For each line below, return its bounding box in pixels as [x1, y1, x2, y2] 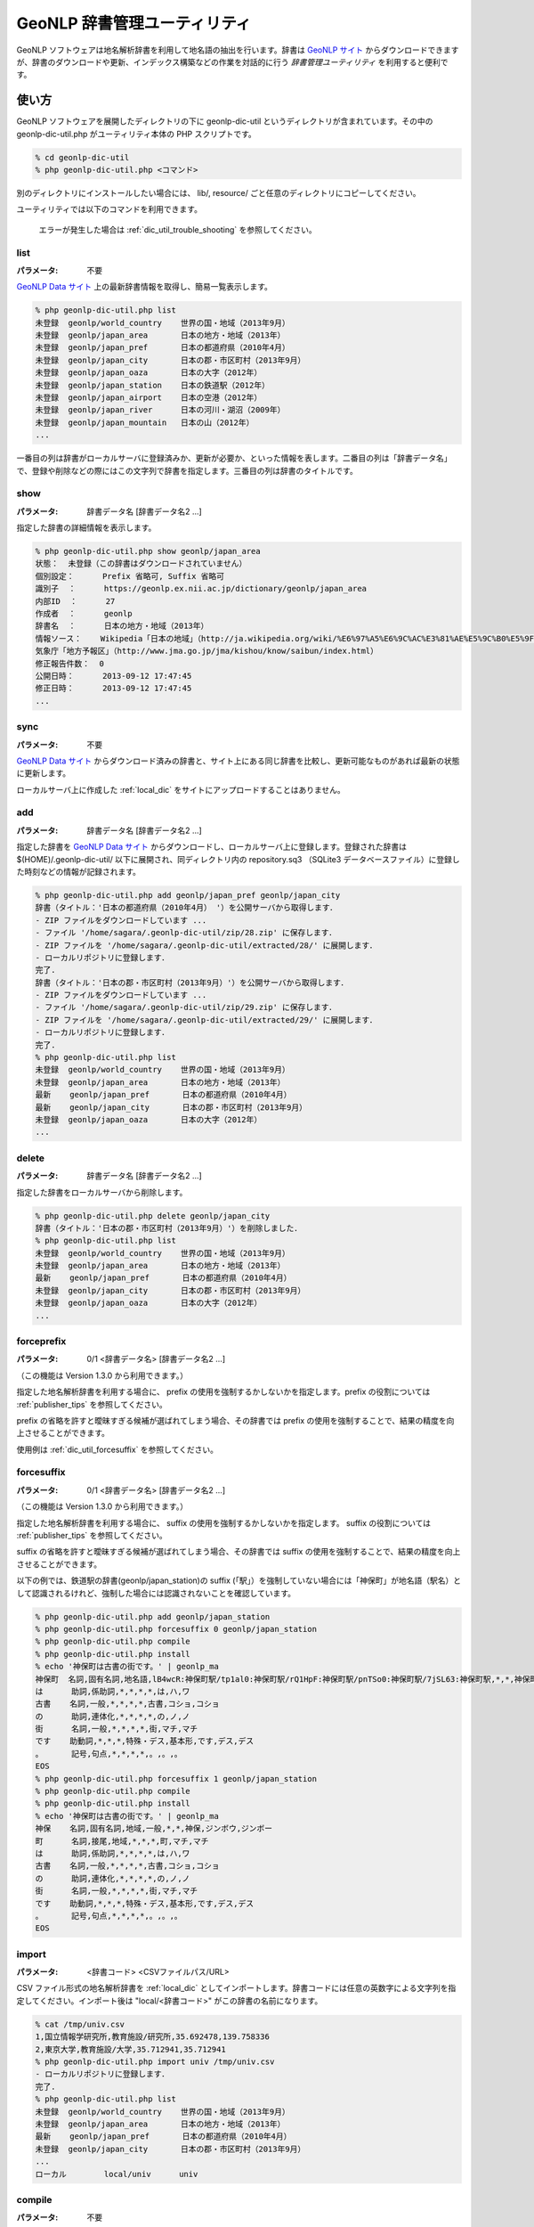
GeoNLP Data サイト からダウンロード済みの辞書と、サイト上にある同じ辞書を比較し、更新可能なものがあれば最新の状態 [16, 755, 460, 766]
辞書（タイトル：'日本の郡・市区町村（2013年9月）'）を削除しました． [35, 1223, 303, 1233]
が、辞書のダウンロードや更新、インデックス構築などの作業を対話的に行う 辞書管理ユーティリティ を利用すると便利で [16, 56, 449, 67]
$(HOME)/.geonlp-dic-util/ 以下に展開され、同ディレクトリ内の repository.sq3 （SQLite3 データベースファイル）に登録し [16, 853, 460, 864]
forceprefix [16, 1334, 67, 1347]
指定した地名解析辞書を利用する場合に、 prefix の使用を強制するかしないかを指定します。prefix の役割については [16, 1386, 431, 1398]
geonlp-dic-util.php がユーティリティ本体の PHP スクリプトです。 [16, 128, 257, 139]
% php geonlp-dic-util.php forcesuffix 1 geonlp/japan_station [35, 1774, 318, 1783]
